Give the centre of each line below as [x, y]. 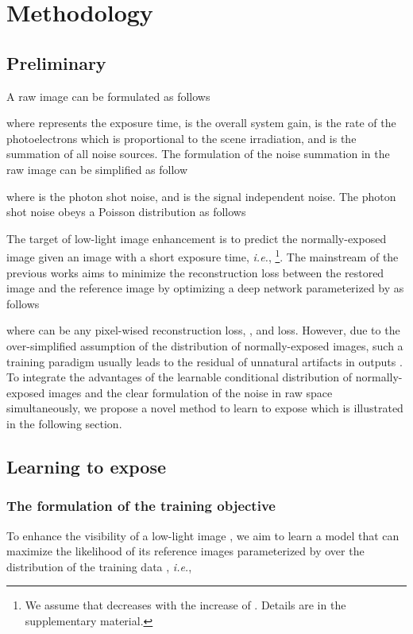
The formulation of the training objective [141, 506]
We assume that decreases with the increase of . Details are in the [185, 605]
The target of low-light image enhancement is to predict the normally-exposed [197, 238]
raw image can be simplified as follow [97, 169]
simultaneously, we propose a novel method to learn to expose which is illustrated [205, 408]
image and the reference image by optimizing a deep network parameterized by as [205, 288]
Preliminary [56, 62]
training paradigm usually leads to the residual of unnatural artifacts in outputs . [205, 361]
